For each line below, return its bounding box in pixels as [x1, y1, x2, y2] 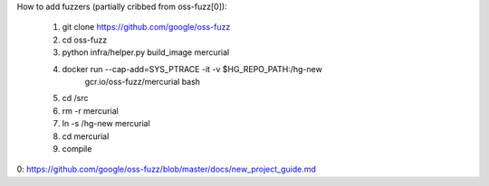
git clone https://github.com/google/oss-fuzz [62, 22, 231, 33]
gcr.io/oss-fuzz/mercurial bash [84, 76, 201, 87]
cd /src [62, 93, 89, 104]
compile [62, 143, 92, 153]
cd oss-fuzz [62, 34, 108, 45]
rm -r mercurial [62, 105, 120, 116]
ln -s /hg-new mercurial [62, 118, 151, 129]
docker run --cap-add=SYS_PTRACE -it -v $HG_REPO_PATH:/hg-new [62, 63, 323, 74]
